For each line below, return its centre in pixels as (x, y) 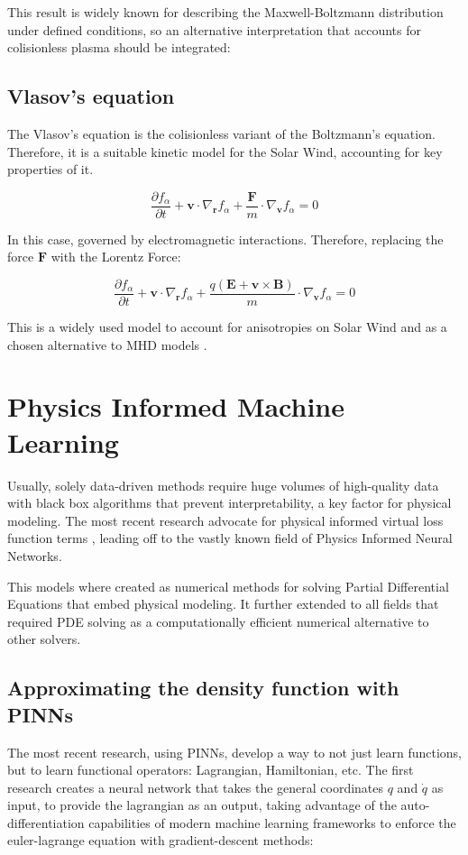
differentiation (46, 822)
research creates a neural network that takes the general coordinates (196, 787)
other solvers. (44, 639)
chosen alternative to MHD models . (107, 344)
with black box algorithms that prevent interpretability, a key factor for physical (229, 503)
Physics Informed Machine (176, 406)
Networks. (35, 555)
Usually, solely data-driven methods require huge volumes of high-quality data (223, 485)
